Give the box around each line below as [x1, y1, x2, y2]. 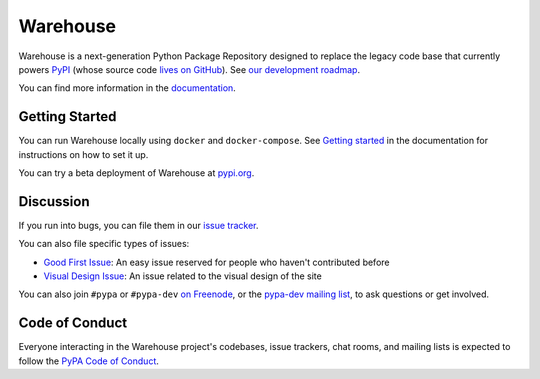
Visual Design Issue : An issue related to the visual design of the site [43, 270, 322, 282]
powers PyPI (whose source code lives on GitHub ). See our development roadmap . [18, 63, 360, 75]
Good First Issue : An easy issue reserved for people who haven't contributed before [43, 256, 390, 268]
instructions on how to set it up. [18, 148, 149, 160]
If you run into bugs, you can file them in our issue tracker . [18, 219, 259, 231]
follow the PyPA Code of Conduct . [18, 355, 160, 367]
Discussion [18, 193, 90, 210]
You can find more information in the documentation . [18, 82, 237, 94]
